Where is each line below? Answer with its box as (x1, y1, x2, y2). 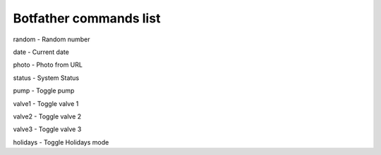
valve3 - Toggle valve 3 (13, 125, 82, 133)
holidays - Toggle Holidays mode (13, 137, 109, 147)
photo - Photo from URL (13, 60, 83, 69)
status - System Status (13, 74, 80, 82)
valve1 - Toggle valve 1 (13, 99, 79, 108)
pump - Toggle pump (13, 86, 75, 95)
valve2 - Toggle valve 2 (13, 112, 82, 121)
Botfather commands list (13, 11, 161, 26)
